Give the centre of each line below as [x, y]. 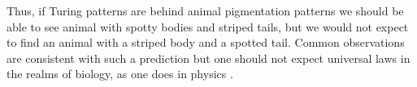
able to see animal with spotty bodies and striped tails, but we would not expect [208, 26]
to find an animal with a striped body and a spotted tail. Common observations [206, 42]
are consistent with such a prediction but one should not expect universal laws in [208, 58]
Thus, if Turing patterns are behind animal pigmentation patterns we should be [205, 10]
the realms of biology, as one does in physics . [120, 74]
